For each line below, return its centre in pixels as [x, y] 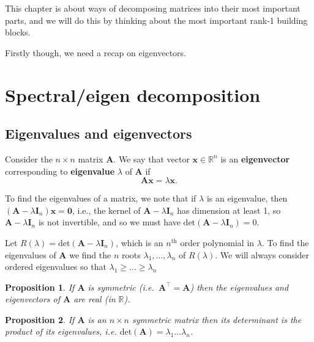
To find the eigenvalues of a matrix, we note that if [101, 198]
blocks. [18, 32]
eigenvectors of [32, 299]
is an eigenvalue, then [247, 198]
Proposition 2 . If [40, 319]
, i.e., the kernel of [106, 210]
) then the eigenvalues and [239, 287]
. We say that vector [151, 158]
